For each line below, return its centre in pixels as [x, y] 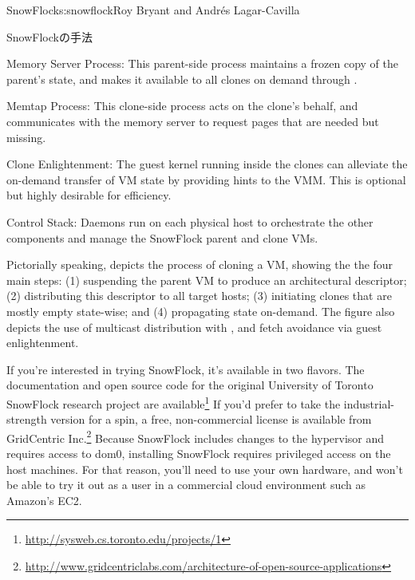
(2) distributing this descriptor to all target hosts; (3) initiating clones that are [199, 296]
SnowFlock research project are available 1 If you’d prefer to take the [174, 402]
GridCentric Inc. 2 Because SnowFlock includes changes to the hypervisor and [196, 436]
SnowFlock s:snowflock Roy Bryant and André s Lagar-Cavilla [153, 10]
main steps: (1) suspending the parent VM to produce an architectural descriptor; [207, 280]
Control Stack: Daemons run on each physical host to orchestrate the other [190, 221]
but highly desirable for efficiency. [89, 195]
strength [27, 419]
